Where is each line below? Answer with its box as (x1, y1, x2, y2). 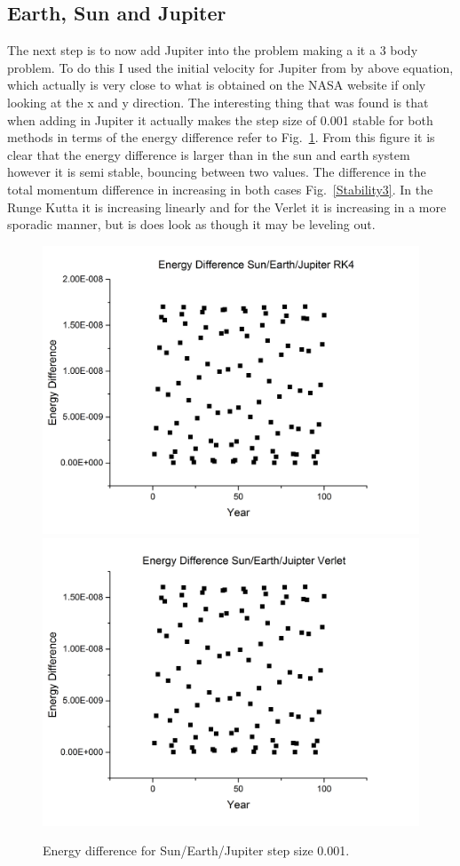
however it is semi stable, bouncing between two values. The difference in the (7, 163, 426, 181)
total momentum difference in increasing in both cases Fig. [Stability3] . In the (7, 179, 433, 198)
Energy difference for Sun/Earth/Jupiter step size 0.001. (43, 841, 350, 860)
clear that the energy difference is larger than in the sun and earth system (7, 145, 410, 163)
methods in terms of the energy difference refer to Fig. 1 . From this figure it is (7, 128, 435, 147)
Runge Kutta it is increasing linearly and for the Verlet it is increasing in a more (7, 197, 447, 216)
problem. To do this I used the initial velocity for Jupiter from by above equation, (7, 58, 454, 76)
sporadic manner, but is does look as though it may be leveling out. (7, 215, 376, 234)
